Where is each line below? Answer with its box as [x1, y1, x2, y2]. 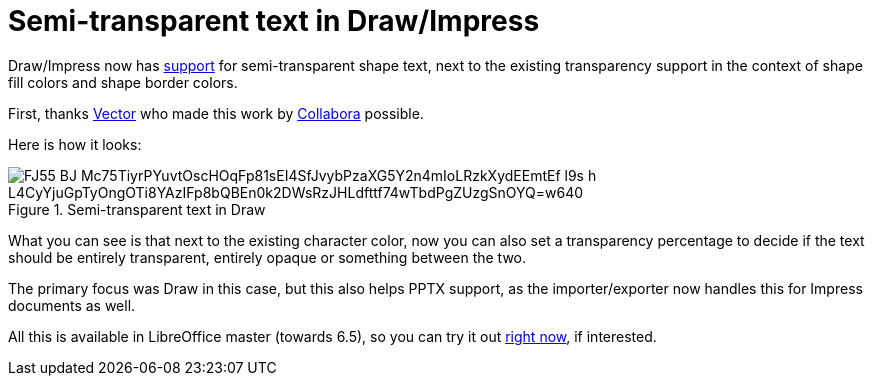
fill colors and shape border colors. [8, 73, 238, 91]
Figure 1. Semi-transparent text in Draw [8, 200, 266, 218]
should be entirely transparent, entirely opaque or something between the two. [8, 248, 527, 266]
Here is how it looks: [8, 135, 142, 153]
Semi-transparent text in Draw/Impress [8, 4, 540, 38]
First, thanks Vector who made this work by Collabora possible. [8, 104, 424, 122]
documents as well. [8, 296, 136, 314]
